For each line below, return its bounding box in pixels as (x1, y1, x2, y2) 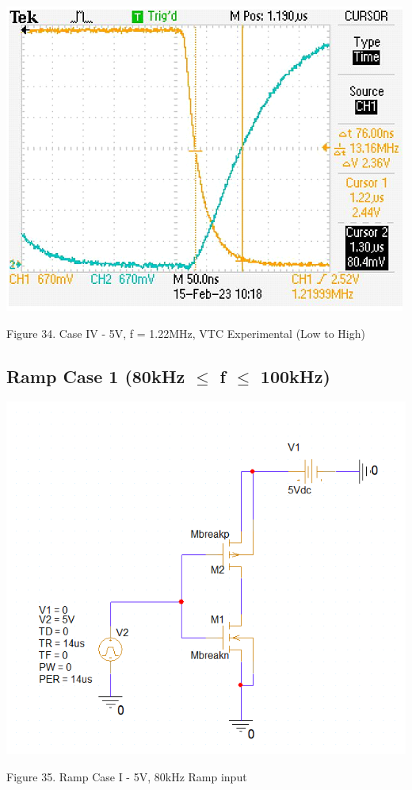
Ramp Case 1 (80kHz (6, 363, 185, 388)
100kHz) (260, 363, 330, 388)
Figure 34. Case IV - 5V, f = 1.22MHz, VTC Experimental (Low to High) (6, 324, 365, 341)
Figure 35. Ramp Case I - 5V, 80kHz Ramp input (6, 768, 247, 784)
